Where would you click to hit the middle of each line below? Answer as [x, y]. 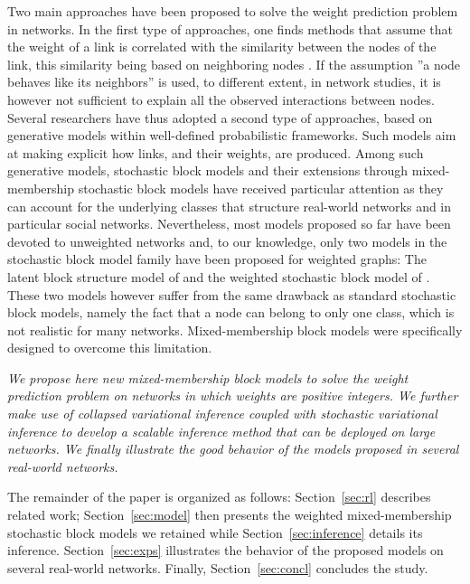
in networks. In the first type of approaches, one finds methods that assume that [230, 28]
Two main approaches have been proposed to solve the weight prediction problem [233, 11]
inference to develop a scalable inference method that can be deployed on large [221, 431]
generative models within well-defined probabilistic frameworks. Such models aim [232, 135]
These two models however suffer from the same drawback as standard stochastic [232, 294]
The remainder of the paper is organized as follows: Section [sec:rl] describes [219, 497]
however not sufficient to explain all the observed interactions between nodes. [221, 99]
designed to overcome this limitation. [110, 348]
